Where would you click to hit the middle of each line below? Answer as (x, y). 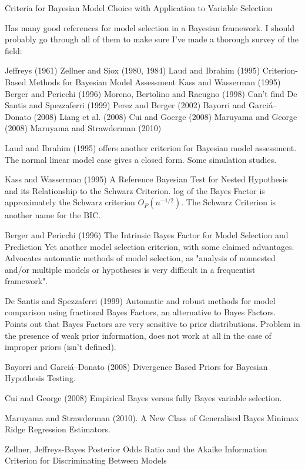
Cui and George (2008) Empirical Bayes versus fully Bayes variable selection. (143, 398)
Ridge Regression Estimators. (58, 429)
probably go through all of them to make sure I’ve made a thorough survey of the (152, 39)
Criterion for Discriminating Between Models (86, 460)
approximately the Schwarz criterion (70, 202)
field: (14, 50)
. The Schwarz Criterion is (229, 202)
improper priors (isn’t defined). (61, 347)
